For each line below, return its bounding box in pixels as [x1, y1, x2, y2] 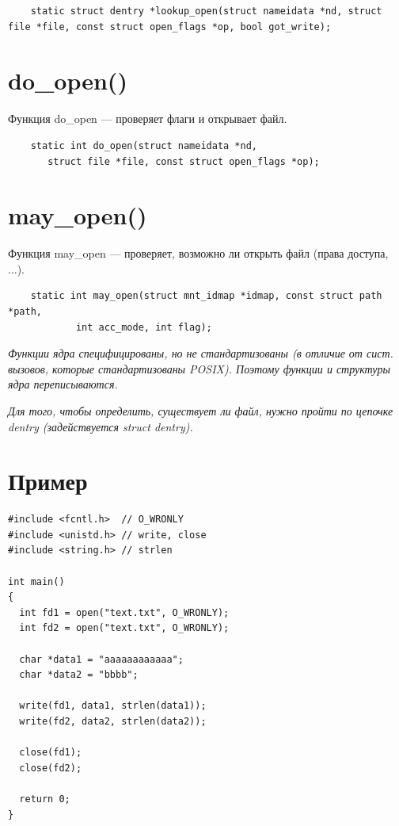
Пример [8, 465, 88, 497]
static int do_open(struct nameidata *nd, [30, 140, 257, 151]
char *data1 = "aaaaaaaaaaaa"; [19, 653, 184, 665]
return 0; [19, 793, 70, 805]
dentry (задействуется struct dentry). [8, 418, 193, 434]
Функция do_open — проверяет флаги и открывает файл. [8, 110, 287, 127]
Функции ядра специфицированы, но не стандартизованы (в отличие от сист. [8, 345, 393, 361]
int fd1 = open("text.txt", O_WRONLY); [19, 606, 230, 618]
